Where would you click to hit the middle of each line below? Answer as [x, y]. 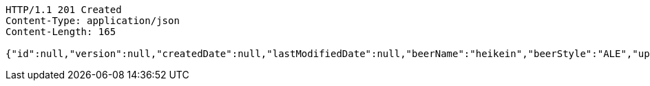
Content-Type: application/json [93, 21]
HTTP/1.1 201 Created [64, 10]
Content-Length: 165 [61, 32]
